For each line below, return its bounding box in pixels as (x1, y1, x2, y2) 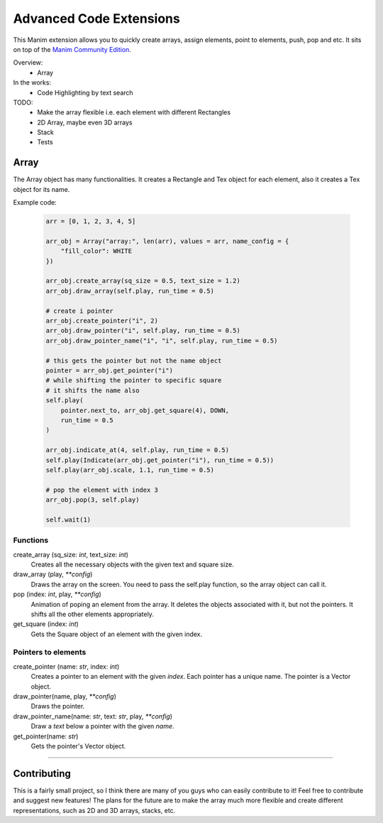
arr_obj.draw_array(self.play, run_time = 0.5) (45, 286, 214, 295)
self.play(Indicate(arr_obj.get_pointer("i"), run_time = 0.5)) (45, 456, 274, 464)
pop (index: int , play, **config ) (13, 590, 102, 598)
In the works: (13, 78, 52, 87)
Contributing (13, 768, 71, 780)
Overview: (13, 58, 43, 67)
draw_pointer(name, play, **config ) (13, 692, 117, 701)
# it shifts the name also (45, 386, 140, 394)
